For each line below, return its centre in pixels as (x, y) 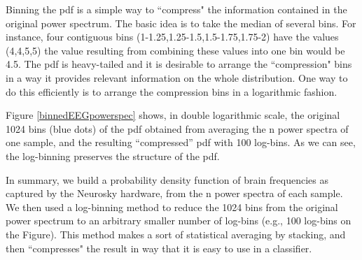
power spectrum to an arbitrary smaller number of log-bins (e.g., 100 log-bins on (179, 221)
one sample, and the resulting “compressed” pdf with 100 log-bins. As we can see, (181, 142)
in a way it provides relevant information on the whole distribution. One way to (177, 77)
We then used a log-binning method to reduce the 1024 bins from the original (172, 207)
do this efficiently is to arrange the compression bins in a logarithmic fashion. (172, 91)
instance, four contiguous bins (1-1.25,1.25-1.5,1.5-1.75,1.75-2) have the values (172, 37)
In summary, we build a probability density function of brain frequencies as (167, 179)
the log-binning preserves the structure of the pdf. (113, 156)
